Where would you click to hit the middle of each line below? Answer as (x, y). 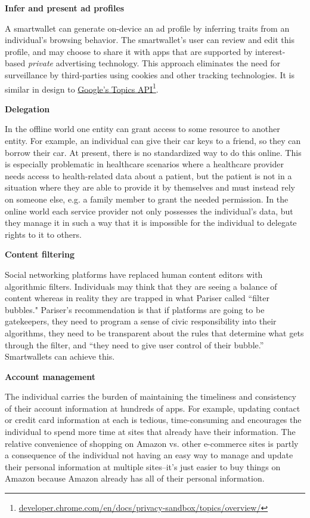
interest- (270, 51)
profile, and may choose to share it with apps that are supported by (129, 51)
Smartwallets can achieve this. (60, 356)
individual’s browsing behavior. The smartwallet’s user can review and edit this (150, 40)
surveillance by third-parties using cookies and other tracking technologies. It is (150, 74)
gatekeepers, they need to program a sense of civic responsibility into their (141, 321)
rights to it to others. (43, 234)
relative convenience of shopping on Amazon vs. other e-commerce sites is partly (152, 443)
